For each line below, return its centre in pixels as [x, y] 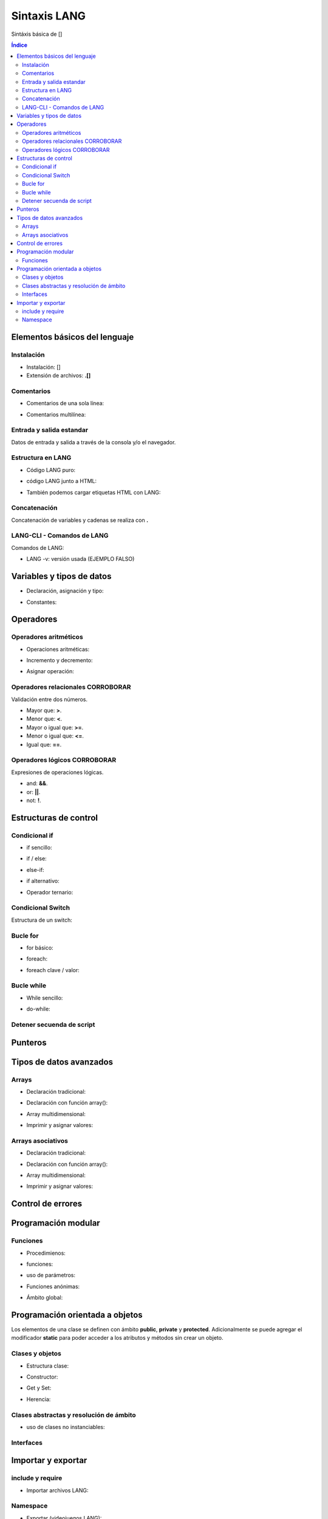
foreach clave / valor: [53, 970]
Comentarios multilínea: [56, 414]
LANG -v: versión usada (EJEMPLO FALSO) [80, 559]
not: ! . [34, 800]
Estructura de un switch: [42, 920]
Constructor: [42, 1377]
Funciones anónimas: [53, 1286]
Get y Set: [39, 1388]
